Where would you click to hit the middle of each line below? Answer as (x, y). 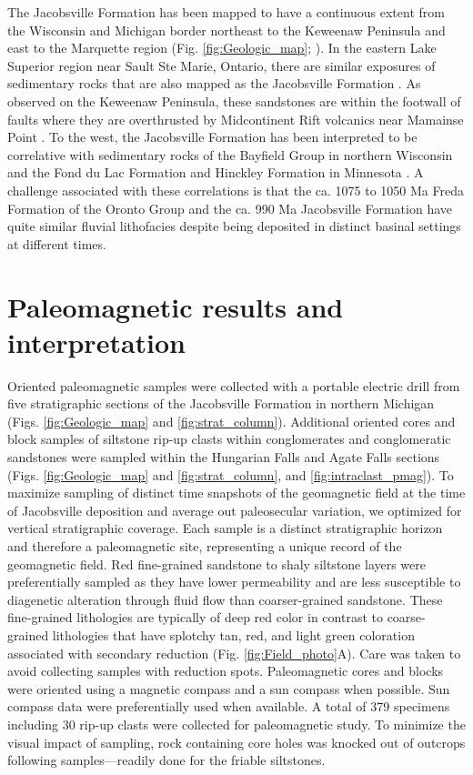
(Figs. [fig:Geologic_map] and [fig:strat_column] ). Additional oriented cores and (231, 421)
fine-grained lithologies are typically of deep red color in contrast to (195, 617)
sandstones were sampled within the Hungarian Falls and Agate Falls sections (224, 457)
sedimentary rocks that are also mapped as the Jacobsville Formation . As (214, 83)
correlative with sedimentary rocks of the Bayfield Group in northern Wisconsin (230, 154)
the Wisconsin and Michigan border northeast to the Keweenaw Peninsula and (226, 30)
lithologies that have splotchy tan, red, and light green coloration (233, 634)
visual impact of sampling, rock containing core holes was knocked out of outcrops (236, 742)
